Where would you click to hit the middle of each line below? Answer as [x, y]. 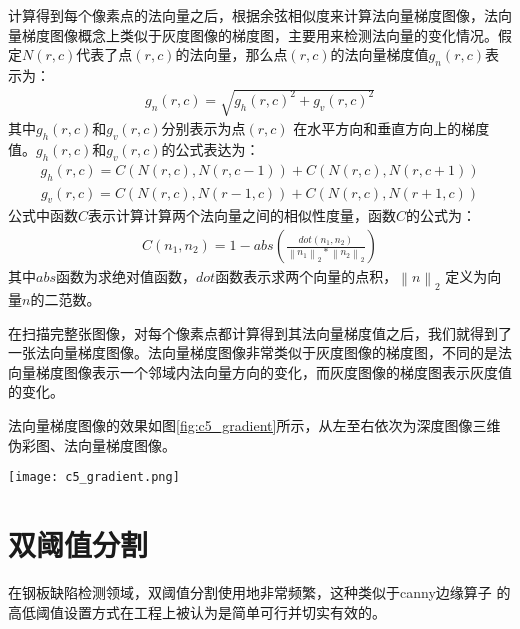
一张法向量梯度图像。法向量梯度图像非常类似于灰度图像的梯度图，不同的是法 [260, 352]
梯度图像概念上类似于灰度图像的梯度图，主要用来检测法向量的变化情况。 [259, 34]
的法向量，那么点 [231, 54]
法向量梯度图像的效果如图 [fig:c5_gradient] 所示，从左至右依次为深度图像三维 [254, 425]
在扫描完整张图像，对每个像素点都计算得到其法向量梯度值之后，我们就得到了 [260, 332]
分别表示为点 [203, 128]
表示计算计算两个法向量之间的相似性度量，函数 [242, 215]
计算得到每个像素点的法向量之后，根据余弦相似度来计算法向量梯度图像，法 [253, 15]
